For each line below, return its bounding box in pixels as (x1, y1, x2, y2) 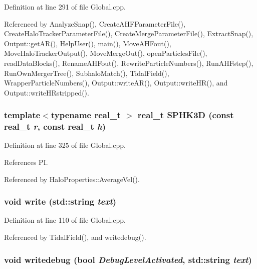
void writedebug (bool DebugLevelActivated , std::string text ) (4, 253, 252, 265)
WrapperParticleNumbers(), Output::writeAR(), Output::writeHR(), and (4, 77, 228, 88)
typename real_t (51, 109, 121, 121)
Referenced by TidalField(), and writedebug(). (4, 232, 146, 242)
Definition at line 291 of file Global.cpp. (4, 2, 126, 12)
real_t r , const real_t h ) (4, 120, 106, 133)
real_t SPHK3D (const (137, 109, 234, 121)
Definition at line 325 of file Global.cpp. (4, 140, 126, 150)
